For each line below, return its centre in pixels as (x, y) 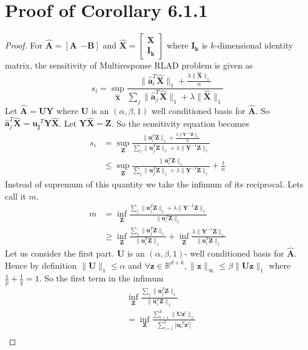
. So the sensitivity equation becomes (180, 123)
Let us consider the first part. (60, 253)
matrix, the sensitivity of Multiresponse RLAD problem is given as (129, 65)
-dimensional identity (254, 45)
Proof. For (24, 45)
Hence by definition (41, 265)
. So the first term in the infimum (101, 278)
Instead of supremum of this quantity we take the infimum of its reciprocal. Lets (154, 184)
